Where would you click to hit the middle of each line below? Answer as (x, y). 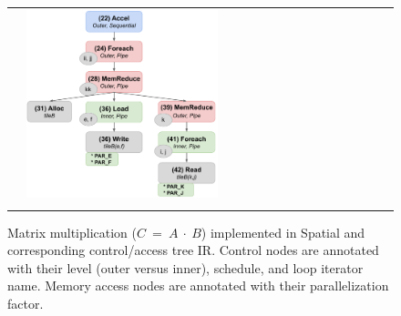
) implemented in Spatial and (283, 232)
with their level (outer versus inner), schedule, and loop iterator (185, 267)
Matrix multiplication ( (72, 232)
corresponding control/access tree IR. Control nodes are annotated (193, 250)
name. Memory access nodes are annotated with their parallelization (198, 285)
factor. (26, 304)
